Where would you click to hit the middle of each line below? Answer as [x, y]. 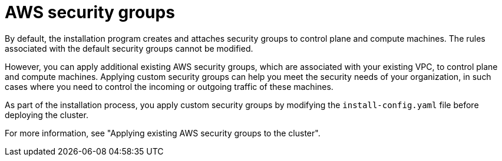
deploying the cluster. [47, 115]
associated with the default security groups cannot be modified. [129, 48]
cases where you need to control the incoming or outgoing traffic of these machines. [169, 86]
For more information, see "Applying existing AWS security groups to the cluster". [163, 133]
